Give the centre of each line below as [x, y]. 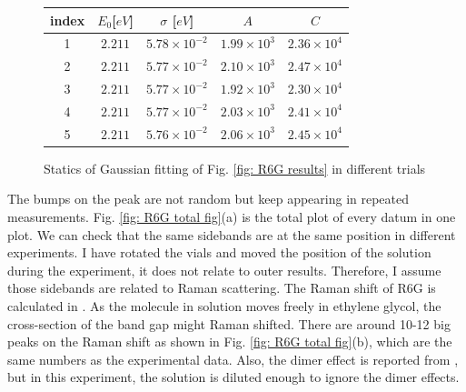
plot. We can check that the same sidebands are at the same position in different [232, 234]
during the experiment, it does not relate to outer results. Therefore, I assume [224, 270]
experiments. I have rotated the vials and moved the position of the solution [219, 252]
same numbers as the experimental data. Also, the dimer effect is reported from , [233, 359]
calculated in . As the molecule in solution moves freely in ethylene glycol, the [224, 305]
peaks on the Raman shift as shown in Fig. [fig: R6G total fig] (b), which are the [230, 342]
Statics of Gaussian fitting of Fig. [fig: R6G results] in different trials [235, 168]
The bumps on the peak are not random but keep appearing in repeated [208, 199]
